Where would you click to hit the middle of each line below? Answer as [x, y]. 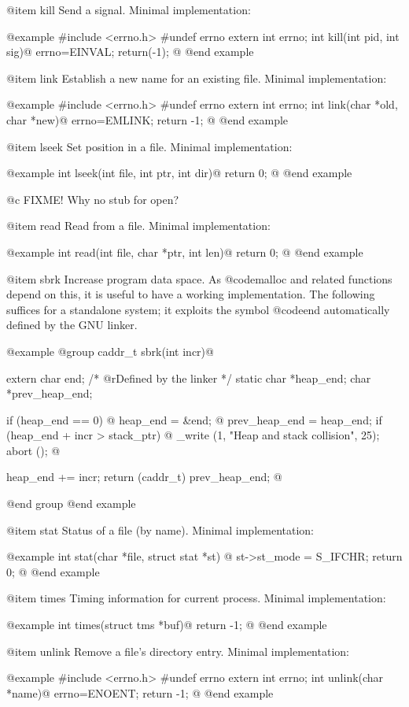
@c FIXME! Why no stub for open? [93, 199]
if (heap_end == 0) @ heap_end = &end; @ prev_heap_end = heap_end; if [194, 419]
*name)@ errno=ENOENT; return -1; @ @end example [140, 692]
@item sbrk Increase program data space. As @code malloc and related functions [199, 278]
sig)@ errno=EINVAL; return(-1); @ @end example [130, 52]
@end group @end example [71, 503]
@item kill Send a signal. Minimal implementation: [129, 9]
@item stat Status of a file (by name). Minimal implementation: [160, 529]
